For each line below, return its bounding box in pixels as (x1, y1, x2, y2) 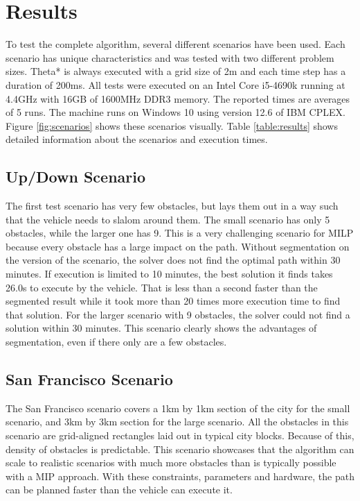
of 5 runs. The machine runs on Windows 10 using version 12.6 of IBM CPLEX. (6, 105, 345, 119)
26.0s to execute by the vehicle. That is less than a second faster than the (6, 280, 318, 294)
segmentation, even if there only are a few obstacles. (6, 334, 227, 349)
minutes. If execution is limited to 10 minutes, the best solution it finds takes (6, 266, 333, 281)
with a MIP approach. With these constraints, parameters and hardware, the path (6, 468, 354, 483)
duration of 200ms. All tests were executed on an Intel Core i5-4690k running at (6, 77, 345, 92)
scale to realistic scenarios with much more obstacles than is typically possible (6, 455, 336, 470)
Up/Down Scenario (6, 166, 146, 187)
